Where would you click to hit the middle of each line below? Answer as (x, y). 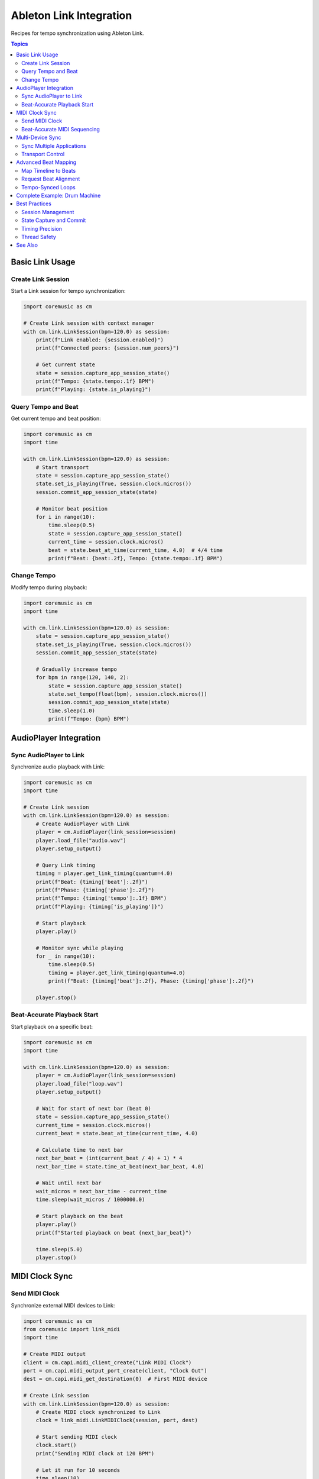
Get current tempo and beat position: (56, 419)
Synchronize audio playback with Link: (58, 767)
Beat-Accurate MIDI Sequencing (61, 129)
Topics (19, 44)
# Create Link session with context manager (89, 323)
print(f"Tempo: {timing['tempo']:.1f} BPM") (101, 898)
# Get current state (66, 365)
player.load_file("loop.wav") (79, 1084)
